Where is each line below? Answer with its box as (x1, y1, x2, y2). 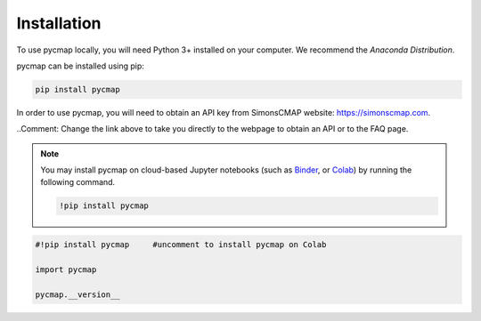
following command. (40, 177, 116, 188)
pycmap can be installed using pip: (16, 60, 144, 71)
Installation (16, 13, 102, 33)
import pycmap (35, 264, 97, 275)
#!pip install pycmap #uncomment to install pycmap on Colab (35, 240, 327, 250)
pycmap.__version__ (35, 289, 120, 300)
